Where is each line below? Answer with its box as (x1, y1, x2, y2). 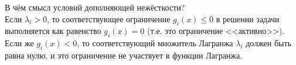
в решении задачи (216, 12, 280, 25)
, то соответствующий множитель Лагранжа (77, 37, 233, 49)
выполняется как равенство (5, 25, 101, 37)
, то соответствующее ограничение (46, 12, 171, 25)
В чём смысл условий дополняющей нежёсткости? (5, 1, 185, 13)
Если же (5, 37, 34, 49)
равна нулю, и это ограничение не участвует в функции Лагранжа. (5, 49, 243, 61)
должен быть (246, 37, 292, 49)
